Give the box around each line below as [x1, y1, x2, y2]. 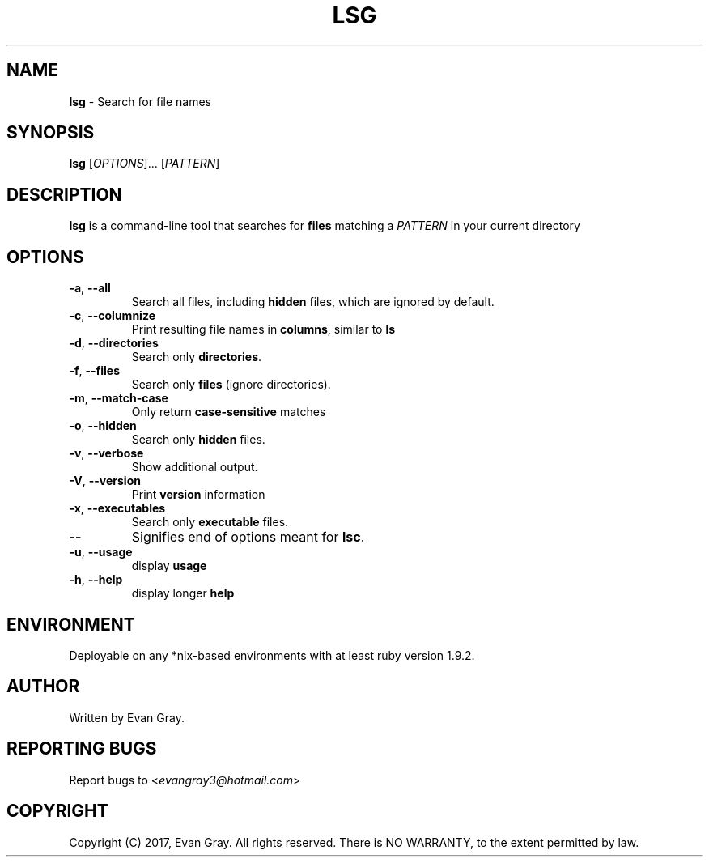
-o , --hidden [69, 419, 137, 433]
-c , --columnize [69, 308, 155, 323]
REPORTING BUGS [6, 738, 157, 759]
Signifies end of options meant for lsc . [131, 529, 365, 546]
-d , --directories [69, 336, 159, 351]
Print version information [131, 487, 265, 502]
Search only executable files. [131, 515, 289, 529]
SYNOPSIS [6, 122, 95, 143]
